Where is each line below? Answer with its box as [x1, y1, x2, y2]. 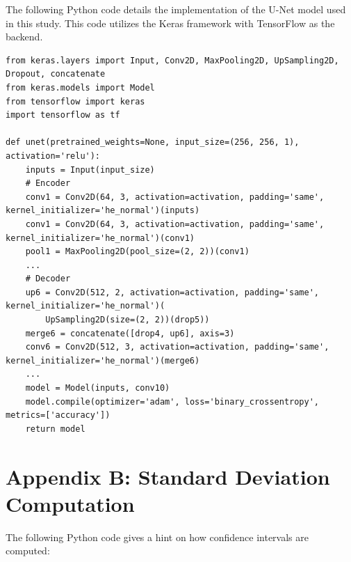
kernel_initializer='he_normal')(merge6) [6, 355, 200, 366]
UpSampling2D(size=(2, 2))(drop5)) [45, 315, 210, 325]
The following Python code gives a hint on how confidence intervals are [6, 529, 309, 544]
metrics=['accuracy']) [6, 410, 111, 421]
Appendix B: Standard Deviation [6, 462, 330, 490]
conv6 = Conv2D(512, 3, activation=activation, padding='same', [25, 342, 329, 352]
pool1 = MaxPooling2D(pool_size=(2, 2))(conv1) [25, 247, 250, 257]
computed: [6, 543, 50, 558]
